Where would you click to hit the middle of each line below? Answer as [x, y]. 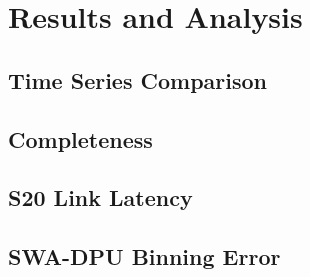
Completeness [80, 138]
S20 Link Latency [100, 197]
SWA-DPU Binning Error [144, 256]
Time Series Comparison [137, 79]
